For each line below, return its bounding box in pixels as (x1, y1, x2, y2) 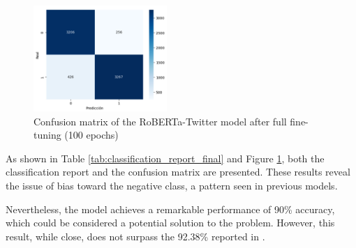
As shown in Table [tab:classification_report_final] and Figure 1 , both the (6, 150, 325, 165)
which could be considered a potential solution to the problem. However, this (6, 215, 335, 230)
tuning (34, 127, 61, 142)
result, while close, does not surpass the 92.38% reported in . (6, 228, 265, 243)
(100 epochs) (64, 127, 119, 142)
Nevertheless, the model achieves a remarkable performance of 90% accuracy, (6, 201, 335, 216)
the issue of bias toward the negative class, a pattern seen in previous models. (6, 178, 338, 193)
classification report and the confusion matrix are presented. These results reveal (6, 164, 350, 179)
